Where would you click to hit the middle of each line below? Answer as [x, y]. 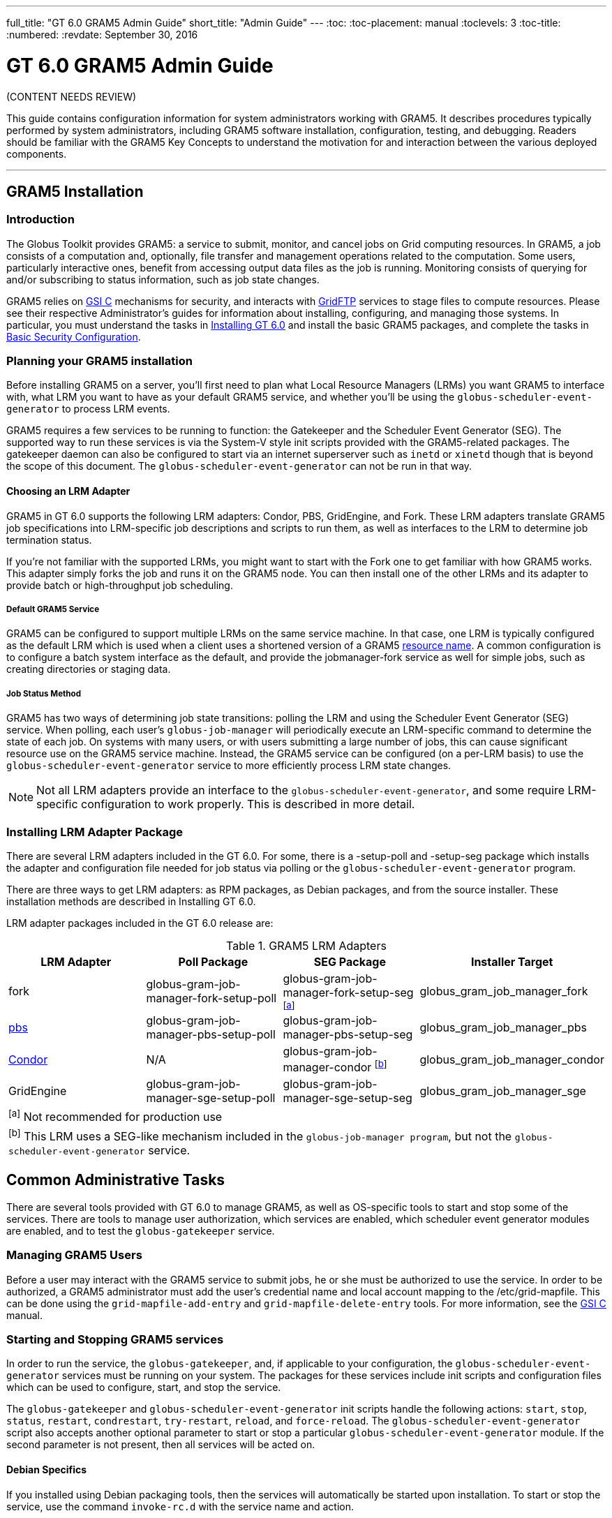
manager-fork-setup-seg [348, 992]
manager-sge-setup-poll [211, 1098]
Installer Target [512, 962]
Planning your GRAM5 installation [99, 361]
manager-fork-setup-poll [211, 998]
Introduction [40, 219]
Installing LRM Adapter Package [95, 832]
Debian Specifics [47, 1469]
